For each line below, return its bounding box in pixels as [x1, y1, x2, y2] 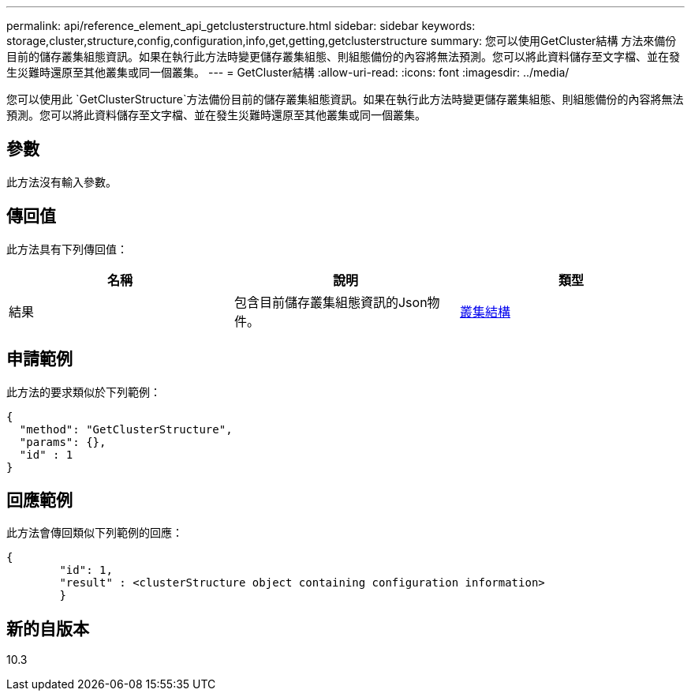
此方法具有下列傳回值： [6, 242, 128, 256]
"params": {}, [19, 435, 106, 448]
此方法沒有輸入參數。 [6, 174, 117, 189]
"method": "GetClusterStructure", [19, 422, 233, 436]
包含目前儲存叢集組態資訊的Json [233, 294, 428, 310]
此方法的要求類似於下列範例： [6, 384, 161, 399]
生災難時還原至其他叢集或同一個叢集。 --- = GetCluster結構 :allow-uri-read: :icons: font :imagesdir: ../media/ [6, 66, 570, 79]
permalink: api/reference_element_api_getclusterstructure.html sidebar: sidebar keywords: [6, 19, 476, 32]
